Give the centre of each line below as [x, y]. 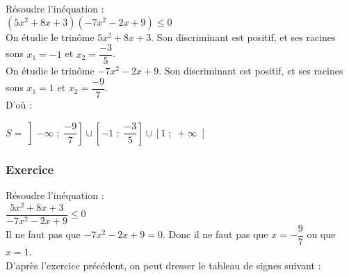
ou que [321, 234]
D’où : [19, 104]
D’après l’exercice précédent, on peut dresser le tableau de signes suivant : [163, 265]
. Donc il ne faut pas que [216, 234]
